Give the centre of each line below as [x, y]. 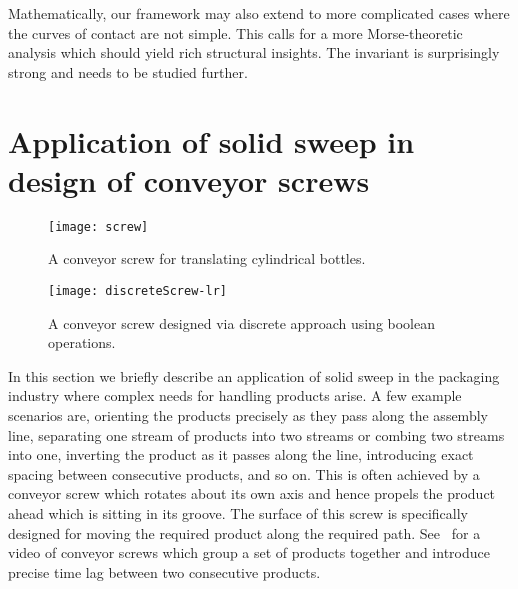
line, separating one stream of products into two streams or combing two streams [256, 434]
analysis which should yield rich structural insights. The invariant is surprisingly [254, 52]
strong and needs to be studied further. [128, 71]
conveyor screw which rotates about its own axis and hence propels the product [252, 493]
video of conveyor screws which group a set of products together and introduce [249, 552]
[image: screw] [98, 226]
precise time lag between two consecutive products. [164, 571]
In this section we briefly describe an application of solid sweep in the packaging [254, 375]
